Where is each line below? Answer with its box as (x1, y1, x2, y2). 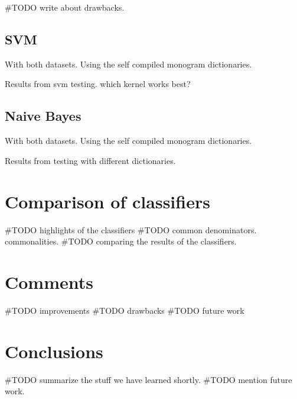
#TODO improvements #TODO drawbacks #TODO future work (5, 304, 244, 316)
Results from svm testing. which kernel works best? (5, 78, 191, 90)
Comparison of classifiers (5, 189, 210, 213)
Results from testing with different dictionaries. (5, 154, 176, 166)
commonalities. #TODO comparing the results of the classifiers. (5, 235, 237, 247)
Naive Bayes (5, 107, 81, 125)
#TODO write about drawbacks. (5, 1, 125, 13)
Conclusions (5, 339, 103, 363)
